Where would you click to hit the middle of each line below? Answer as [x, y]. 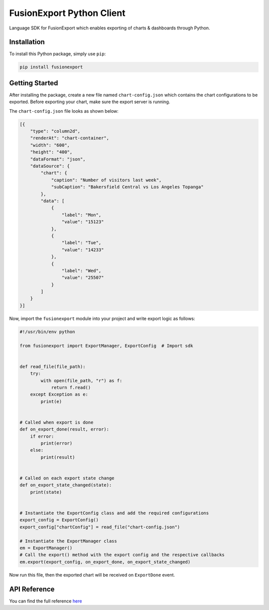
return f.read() [71, 387]
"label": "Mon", [81, 215]
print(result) [58, 457]
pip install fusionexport [51, 67]
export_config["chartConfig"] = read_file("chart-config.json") [100, 527]
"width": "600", [50, 145]
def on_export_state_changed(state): [66, 485]
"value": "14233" [83, 250]
